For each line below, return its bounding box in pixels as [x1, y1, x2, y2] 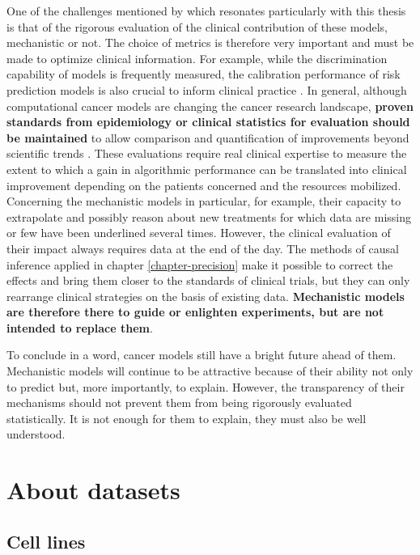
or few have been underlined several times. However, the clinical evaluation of [6, 224, 391, 241]
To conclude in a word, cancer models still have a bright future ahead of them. [6, 346, 397, 363]
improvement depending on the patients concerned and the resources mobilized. [6, 176, 401, 193]
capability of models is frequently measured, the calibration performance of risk [6, 66, 401, 83]
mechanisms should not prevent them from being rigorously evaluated [6, 394, 352, 411]
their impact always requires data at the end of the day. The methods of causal [6, 239, 399, 256]
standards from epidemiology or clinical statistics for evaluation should [6, 113, 410, 130]
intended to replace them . [6, 319, 153, 336]
